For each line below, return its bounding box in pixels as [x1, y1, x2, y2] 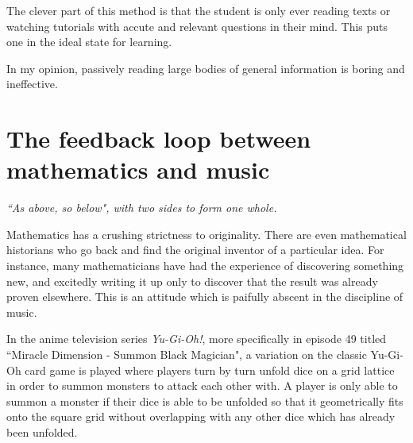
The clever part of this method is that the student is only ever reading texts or [6, 2, 391, 18]
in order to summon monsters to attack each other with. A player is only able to [6, 377, 398, 394]
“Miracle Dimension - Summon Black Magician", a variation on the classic [6, 346, 367, 363]
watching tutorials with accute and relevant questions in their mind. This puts [6, 17, 388, 34]
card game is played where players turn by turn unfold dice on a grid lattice [25, 361, 395, 378]
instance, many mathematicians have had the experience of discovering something [6, 257, 404, 274]
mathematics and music [6, 153, 270, 186]
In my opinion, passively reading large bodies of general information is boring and [6, 60, 405, 76]
